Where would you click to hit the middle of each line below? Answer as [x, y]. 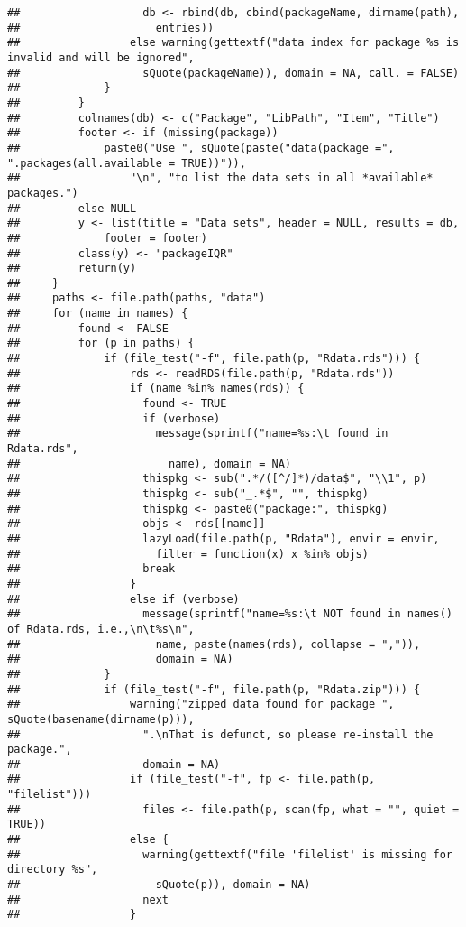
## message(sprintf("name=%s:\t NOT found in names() [230, 614]
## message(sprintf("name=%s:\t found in [198, 434]
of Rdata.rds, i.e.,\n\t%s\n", [101, 629]
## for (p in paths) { [101, 343]
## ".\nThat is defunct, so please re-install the [220, 734]
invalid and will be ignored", [101, 57]
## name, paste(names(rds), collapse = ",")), [214, 644]
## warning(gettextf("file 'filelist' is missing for [230, 854]
